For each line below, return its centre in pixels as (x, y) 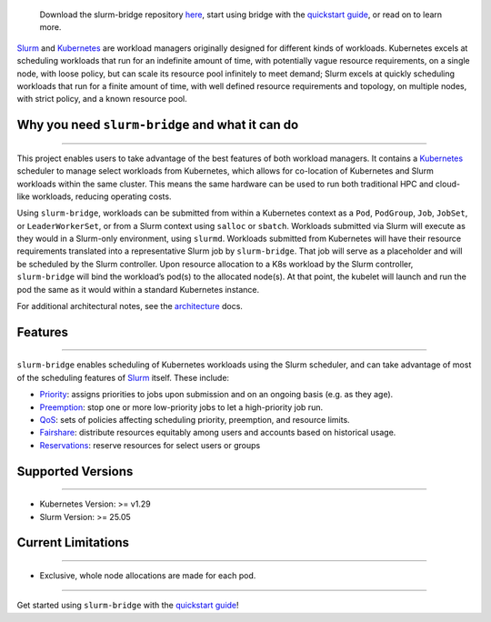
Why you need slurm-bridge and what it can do (158, 125)
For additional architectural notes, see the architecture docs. (130, 306)
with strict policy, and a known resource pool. (102, 99)
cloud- (448, 184)
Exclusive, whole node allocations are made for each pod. (148, 576)
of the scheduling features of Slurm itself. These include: (123, 377)
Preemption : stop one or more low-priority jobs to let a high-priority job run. (181, 407)
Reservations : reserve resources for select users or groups (150, 445)
